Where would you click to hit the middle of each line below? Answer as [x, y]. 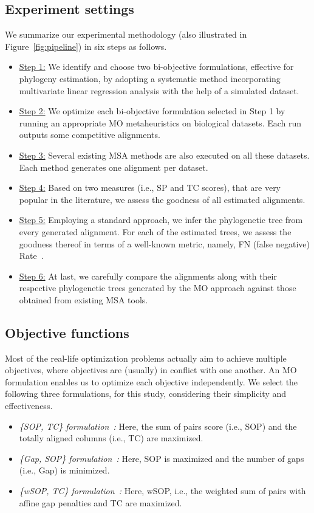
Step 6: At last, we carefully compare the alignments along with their [148, 276]
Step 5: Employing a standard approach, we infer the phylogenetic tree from [161, 220]
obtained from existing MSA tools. [84, 299]
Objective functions [67, 332]
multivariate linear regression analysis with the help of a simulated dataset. [159, 90]
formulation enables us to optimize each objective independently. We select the [152, 381]
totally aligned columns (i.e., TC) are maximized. [111, 438]
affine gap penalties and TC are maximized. [101, 502]
